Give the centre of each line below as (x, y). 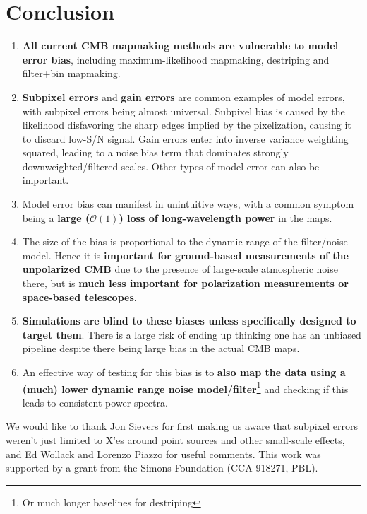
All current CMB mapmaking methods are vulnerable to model (180, 46)
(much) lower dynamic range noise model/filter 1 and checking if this (185, 387)
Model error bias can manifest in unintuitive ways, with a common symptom (188, 204)
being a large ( (56, 217)
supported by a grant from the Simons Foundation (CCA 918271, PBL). (162, 468)
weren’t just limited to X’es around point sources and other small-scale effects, (175, 440)
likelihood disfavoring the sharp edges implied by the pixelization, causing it (187, 125)
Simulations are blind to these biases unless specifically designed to (189, 321)
